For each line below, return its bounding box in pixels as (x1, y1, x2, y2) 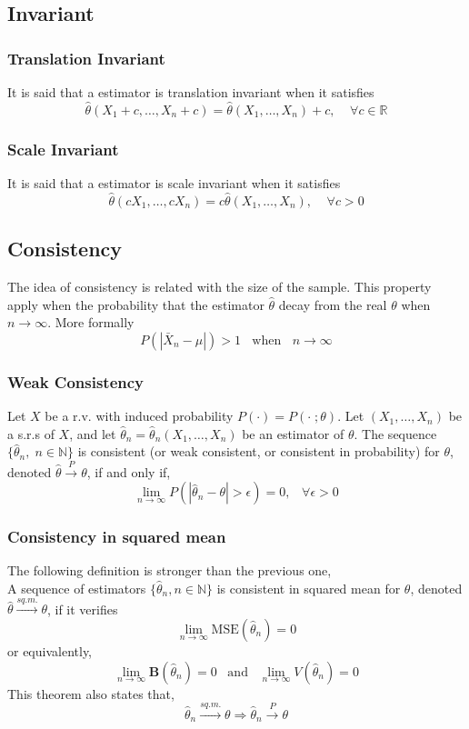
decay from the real (278, 295, 387, 314)
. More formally (47, 313, 135, 332)
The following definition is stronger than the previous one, (7, 561, 332, 580)
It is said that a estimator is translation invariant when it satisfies (7, 83, 374, 101)
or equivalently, (7, 642, 93, 661)
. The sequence (354, 424, 437, 443)
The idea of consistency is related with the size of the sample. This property (7, 277, 432, 296)
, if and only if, (86, 462, 171, 481)
